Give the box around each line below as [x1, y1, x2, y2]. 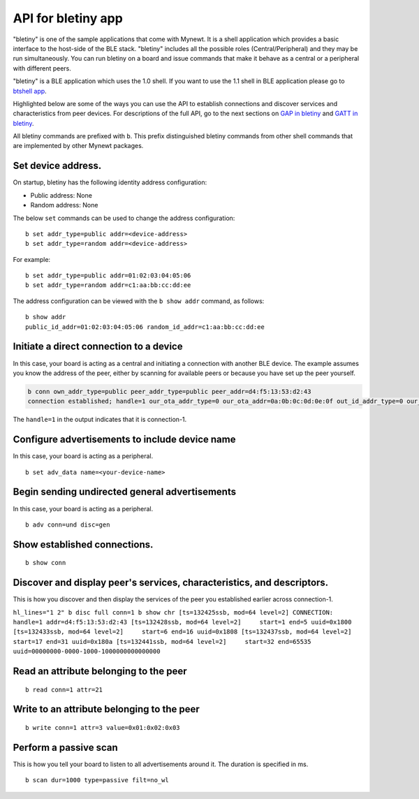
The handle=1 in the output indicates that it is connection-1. [13, 416, 187, 424]
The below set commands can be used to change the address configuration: [13, 214, 235, 222]
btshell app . [13, 87, 47, 95]
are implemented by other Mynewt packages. [13, 142, 144, 150]
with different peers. [13, 64, 71, 73]
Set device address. [13, 160, 102, 172]
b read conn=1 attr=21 [25, 685, 103, 694]
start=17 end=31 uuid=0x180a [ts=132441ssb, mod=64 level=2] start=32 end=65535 [13, 638, 311, 645]
